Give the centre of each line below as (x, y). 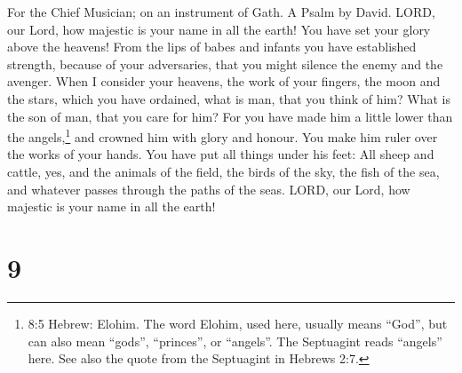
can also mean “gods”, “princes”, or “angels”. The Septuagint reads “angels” (235, 341)
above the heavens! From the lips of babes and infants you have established (212, 47)
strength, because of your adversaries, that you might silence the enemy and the (225, 63)
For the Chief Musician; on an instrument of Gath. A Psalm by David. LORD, (221, 12)
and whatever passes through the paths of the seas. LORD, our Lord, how (209, 189)
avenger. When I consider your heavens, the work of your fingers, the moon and (224, 81)
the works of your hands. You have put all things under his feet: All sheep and (221, 154)
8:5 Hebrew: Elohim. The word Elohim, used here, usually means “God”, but (238, 323)
